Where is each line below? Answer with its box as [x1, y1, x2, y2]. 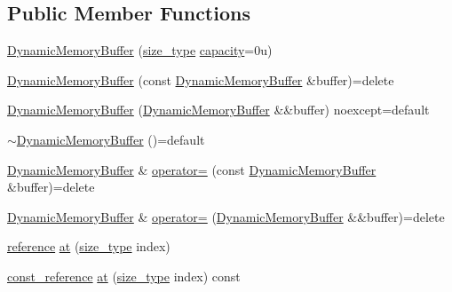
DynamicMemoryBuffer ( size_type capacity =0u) [7, 41, 273, 59]
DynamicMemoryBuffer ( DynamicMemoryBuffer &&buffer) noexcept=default [7, 100, 430, 119]
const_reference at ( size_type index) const [7, 266, 241, 285]
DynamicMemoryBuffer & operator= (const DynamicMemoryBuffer [7, 160, 377, 178]
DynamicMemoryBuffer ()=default [16, 130, 205, 148]
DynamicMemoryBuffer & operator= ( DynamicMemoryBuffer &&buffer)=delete [7, 207, 445, 225]
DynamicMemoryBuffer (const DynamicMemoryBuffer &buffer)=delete [7, 70, 394, 89]
